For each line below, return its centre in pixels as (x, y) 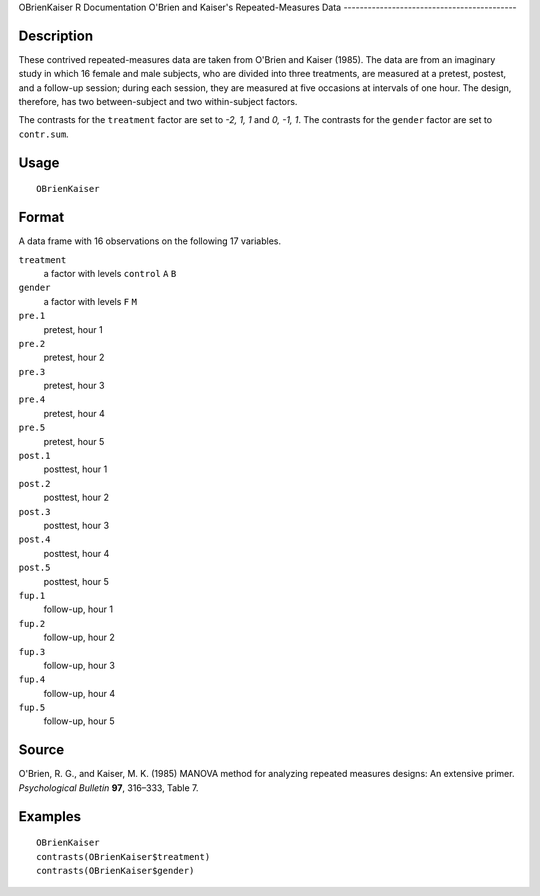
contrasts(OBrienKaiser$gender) (115, 870)
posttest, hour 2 (76, 497)
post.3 (34, 511)
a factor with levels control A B (110, 273)
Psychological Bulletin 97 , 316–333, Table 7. (108, 787)
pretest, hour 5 (74, 441)
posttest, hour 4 (76, 553)
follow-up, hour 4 (79, 693)
